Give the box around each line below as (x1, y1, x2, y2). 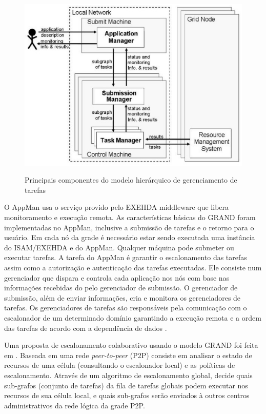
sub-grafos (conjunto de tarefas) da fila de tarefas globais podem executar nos (4, 380, 248, 390)
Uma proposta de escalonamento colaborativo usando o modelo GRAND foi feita (4, 340, 258, 350)
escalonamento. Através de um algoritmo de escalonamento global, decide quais (4, 369, 253, 380)
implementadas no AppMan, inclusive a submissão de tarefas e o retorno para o (4, 222, 254, 232)
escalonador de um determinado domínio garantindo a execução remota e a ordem (4, 312, 261, 323)
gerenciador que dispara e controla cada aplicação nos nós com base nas (4, 272, 230, 283)
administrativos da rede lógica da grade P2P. (4, 400, 145, 410)
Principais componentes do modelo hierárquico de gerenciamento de (25, 174, 237, 185)
